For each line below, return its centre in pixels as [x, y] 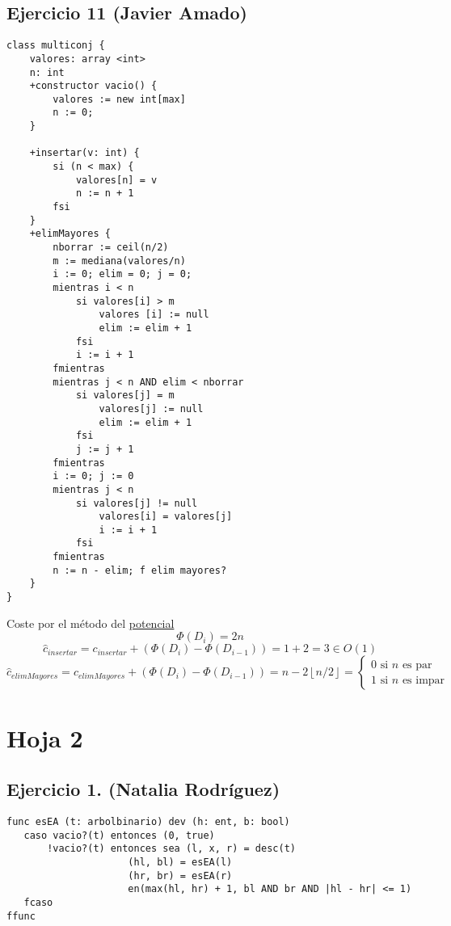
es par [417, 665]
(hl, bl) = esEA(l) [180, 862]
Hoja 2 [45, 737]
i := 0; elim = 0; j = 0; [122, 274]
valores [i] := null [154, 315]
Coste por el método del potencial [91, 623]
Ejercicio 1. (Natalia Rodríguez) [143, 789]
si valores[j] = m [125, 396]
